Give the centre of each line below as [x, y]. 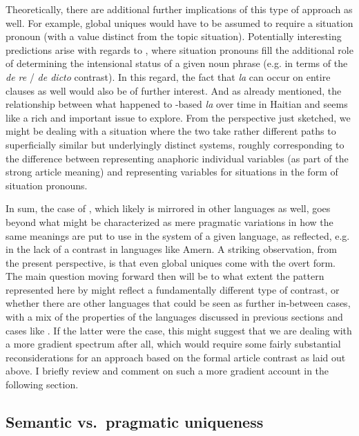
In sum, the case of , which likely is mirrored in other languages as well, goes [168, 208]
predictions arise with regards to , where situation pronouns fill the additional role [179, 49]
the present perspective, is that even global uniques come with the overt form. [171, 262]
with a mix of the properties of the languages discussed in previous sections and [174, 317]
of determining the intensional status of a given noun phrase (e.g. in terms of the [177, 63]
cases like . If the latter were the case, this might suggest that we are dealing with [179, 330]
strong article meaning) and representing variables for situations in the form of [172, 172]
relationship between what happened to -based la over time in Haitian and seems [177, 104]
